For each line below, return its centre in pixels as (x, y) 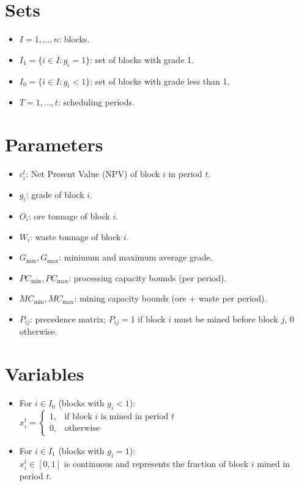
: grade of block (55, 195)
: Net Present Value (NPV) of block (93, 174)
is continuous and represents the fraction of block (156, 463)
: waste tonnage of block (76, 236)
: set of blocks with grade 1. (142, 59)
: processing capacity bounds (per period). (148, 277)
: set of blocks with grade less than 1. (160, 81)
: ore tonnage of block (69, 215)
